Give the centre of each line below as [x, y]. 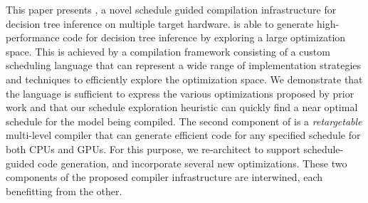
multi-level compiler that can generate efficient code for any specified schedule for [183, 135]
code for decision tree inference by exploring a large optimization [204, 37]
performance [33, 37]
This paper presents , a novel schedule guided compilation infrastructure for [171, 9]
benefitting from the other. [64, 191]
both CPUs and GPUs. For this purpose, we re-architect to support [153, 149]
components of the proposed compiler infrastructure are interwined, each [164, 177]
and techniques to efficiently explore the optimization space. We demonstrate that [184, 79]
